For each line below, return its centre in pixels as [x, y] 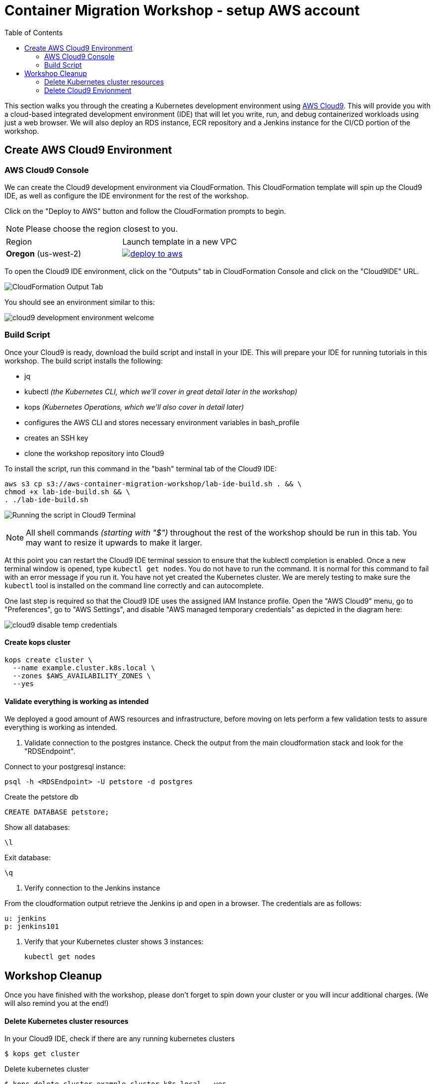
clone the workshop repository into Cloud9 [94, 453]
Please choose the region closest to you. [102, 228]
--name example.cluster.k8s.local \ [84, 668]
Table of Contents [34, 32]
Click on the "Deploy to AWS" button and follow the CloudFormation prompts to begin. [145, 211]
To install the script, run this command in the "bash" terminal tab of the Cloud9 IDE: [141, 468]
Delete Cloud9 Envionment [88, 90]
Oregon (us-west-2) [44, 253]
